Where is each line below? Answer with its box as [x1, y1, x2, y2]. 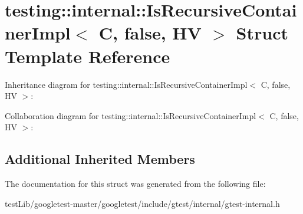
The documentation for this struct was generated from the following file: [5, 177, 266, 190]
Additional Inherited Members [5, 150, 195, 168]
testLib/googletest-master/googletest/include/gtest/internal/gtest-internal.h [5, 197, 280, 209]
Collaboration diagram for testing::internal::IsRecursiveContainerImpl [5, 109, 256, 121]
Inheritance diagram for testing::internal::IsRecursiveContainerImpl [5, 78, 248, 90]
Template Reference [5, 44, 170, 68]
